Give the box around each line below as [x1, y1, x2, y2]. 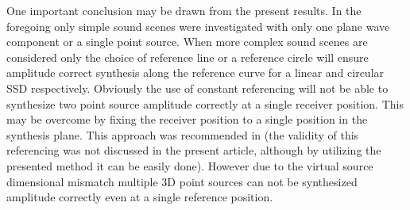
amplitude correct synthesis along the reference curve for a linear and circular [6, 64, 385, 81]
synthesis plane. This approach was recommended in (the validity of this [6, 126, 359, 143]
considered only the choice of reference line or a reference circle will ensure [6, 48, 369, 65]
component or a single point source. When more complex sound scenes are [6, 33, 368, 50]
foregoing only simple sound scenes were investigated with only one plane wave [6, 17, 390, 34]
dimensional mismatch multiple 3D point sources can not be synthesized [6, 173, 358, 189]
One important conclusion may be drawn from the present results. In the [6, 2, 362, 18]
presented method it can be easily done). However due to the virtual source [6, 157, 373, 174]
